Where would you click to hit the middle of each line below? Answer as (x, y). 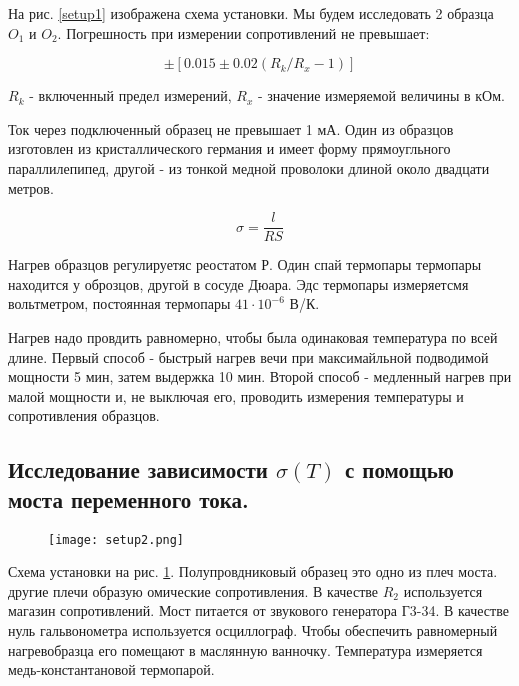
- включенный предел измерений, (130, 95)
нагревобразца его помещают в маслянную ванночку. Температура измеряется (245, 649)
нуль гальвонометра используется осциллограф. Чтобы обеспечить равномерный (253, 630)
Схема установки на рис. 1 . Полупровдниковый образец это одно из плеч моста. (253, 571)
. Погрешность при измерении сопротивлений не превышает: (243, 32)
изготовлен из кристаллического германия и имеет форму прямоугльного (229, 148)
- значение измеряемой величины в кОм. (381, 95)
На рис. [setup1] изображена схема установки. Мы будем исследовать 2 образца (251, 13)
